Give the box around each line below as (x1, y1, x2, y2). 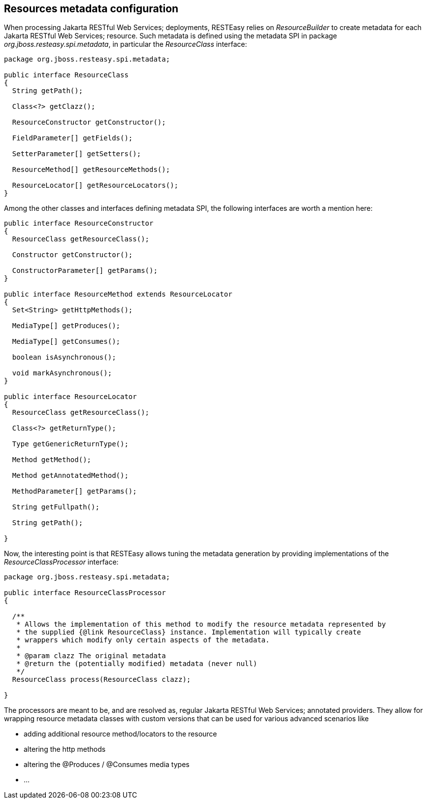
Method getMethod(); (12, 456, 92, 464)
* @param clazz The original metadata (16, 652, 166, 660)
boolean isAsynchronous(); (12, 353, 116, 362)
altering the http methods (24, 745, 106, 754)
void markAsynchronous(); (12, 369, 112, 377)
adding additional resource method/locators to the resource (24, 730, 217, 738)
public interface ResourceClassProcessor (4, 589, 166, 597)
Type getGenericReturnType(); (12, 440, 129, 448)
